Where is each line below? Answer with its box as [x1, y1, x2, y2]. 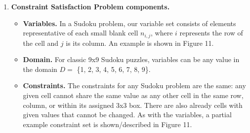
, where [151, 28, 173, 38]
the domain [23, 64, 57, 74]
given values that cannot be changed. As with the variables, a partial [23, 109, 232, 120]
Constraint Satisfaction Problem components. [11, 1, 170, 11]
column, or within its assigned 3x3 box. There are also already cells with [23, 100, 243, 110]
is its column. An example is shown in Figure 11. [66, 37, 214, 48]
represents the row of [179, 28, 243, 38]
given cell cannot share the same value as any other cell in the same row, [23, 90, 244, 100]
